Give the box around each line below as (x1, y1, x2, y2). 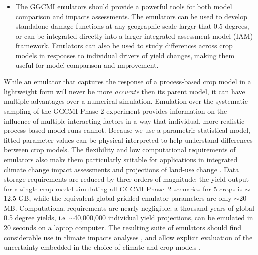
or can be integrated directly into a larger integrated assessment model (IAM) (15, 30, 253, 41)
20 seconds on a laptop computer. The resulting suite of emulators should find (4, 222, 242, 233)
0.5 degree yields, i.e (4, 212, 65, 223)
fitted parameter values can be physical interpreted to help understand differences (4, 134, 253, 145)
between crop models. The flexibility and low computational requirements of (4, 144, 236, 155)
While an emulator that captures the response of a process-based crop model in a (4, 76, 251, 87)
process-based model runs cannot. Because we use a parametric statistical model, (4, 125, 250, 135)
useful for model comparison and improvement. (15, 60, 159, 70)
